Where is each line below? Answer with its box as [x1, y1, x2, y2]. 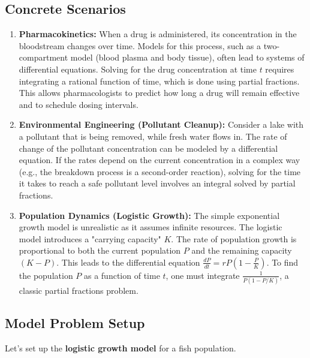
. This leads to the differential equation [56, 255, 200, 268]
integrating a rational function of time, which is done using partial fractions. [19, 74, 300, 87]
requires [265, 62, 294, 75]
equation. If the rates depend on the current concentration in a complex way [19, 154, 300, 166]
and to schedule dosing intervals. [19, 98, 139, 110]
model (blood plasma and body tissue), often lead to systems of [70, 51, 305, 64]
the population [19, 269, 73, 281]
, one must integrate [165, 269, 240, 281]
